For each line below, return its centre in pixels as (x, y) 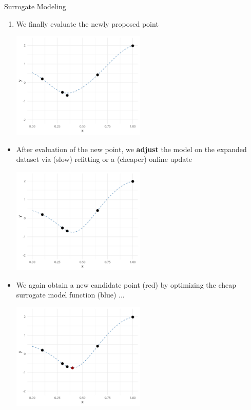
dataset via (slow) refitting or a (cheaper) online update (104, 159)
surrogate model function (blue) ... (70, 295)
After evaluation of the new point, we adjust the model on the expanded (131, 149)
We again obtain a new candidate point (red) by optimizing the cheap (126, 284)
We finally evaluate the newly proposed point (87, 23)
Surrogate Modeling (35, 6)
